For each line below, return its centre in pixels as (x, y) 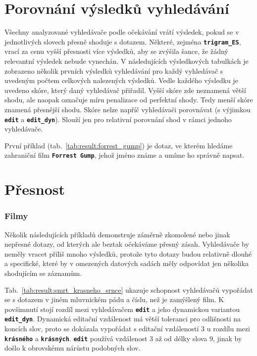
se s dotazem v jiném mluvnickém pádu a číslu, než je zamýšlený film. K (114, 299)
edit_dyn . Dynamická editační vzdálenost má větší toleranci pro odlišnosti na (123, 319)
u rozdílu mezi (228, 329)
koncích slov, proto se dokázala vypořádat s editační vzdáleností (102, 329)
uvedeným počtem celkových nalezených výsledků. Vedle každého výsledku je (121, 80)
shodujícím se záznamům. (43, 273)
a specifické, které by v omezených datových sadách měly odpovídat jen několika (127, 263)
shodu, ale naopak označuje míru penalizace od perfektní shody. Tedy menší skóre (129, 100)
